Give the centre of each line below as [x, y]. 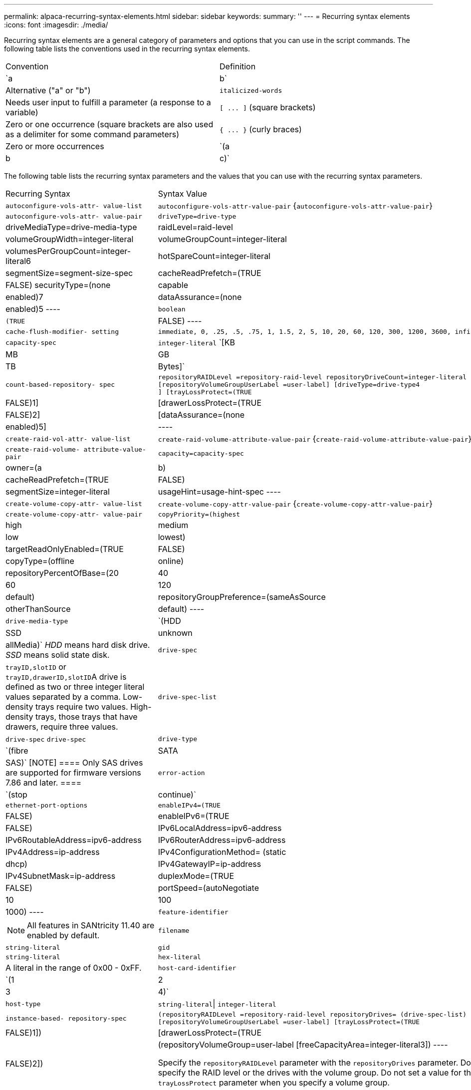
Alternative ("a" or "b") [48, 90]
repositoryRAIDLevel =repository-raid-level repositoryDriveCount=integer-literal [312, 377]
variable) [22, 112]
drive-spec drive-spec [46, 739]
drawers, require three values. [62, 727]
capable [173, 285]
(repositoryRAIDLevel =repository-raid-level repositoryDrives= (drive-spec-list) [312, 1014]
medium [173, 525]
